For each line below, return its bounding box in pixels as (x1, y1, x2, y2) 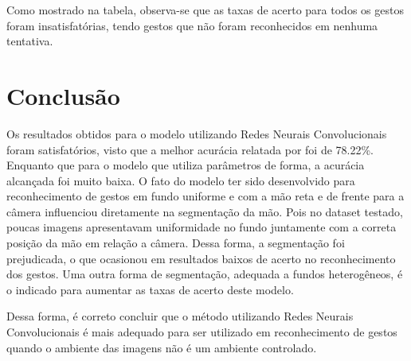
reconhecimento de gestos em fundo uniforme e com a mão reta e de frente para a (6, 188, 405, 204)
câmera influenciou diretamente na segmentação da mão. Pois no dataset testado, (6, 203, 403, 219)
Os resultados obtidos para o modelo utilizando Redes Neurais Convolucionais (6, 125, 387, 142)
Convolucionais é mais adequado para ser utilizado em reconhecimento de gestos (6, 324, 397, 340)
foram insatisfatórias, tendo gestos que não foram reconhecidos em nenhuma (6, 17, 378, 33)
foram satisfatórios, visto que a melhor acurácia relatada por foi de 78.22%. (6, 141, 374, 157)
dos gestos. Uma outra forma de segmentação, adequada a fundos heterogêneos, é (6, 266, 403, 282)
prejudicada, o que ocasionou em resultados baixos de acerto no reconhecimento (6, 250, 396, 266)
